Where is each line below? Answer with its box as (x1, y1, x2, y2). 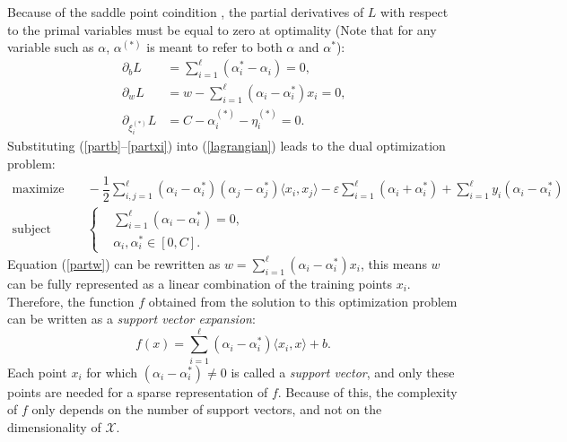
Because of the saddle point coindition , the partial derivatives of (7, 3, 364, 21)
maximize (12, 183, 65, 196)
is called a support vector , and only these (231, 362, 455, 381)
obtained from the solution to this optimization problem (148, 291, 458, 310)
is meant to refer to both (146, 38, 283, 56)
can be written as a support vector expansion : (7, 309, 256, 328)
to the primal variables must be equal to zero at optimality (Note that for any (7, 20, 437, 39)
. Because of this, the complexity (277, 382, 458, 401)
